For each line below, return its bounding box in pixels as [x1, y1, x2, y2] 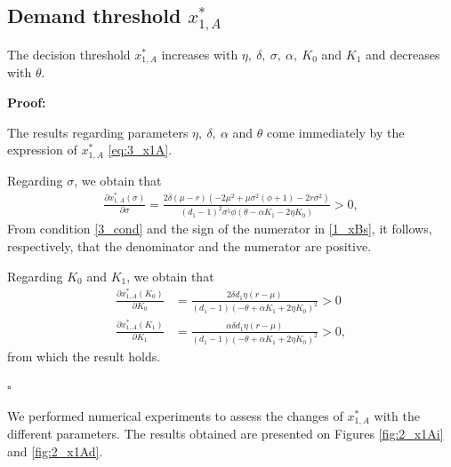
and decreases [366, 44, 440, 63]
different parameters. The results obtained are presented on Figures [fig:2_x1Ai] [7, 424, 444, 443]
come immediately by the [267, 123, 405, 141]
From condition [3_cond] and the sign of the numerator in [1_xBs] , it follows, [7, 219, 432, 238]
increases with [161, 44, 238, 63]
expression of [7, 140, 77, 159]
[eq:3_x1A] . [108, 140, 173, 159]
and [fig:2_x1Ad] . [7, 441, 103, 460]
